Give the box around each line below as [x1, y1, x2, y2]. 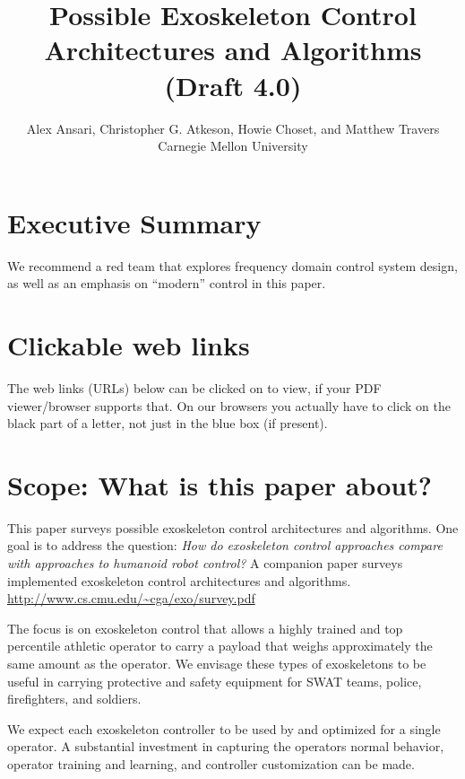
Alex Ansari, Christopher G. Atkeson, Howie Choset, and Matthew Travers [26, 118, 440, 137]
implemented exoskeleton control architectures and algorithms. [7, 571, 351, 590]
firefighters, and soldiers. [7, 689, 142, 708]
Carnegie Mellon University [158, 136, 308, 155]
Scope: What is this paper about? [7, 466, 432, 503]
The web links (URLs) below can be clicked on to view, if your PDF [7, 378, 382, 397]
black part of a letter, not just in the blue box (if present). [7, 414, 328, 433]
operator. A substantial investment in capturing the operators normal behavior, [7, 737, 444, 756]
